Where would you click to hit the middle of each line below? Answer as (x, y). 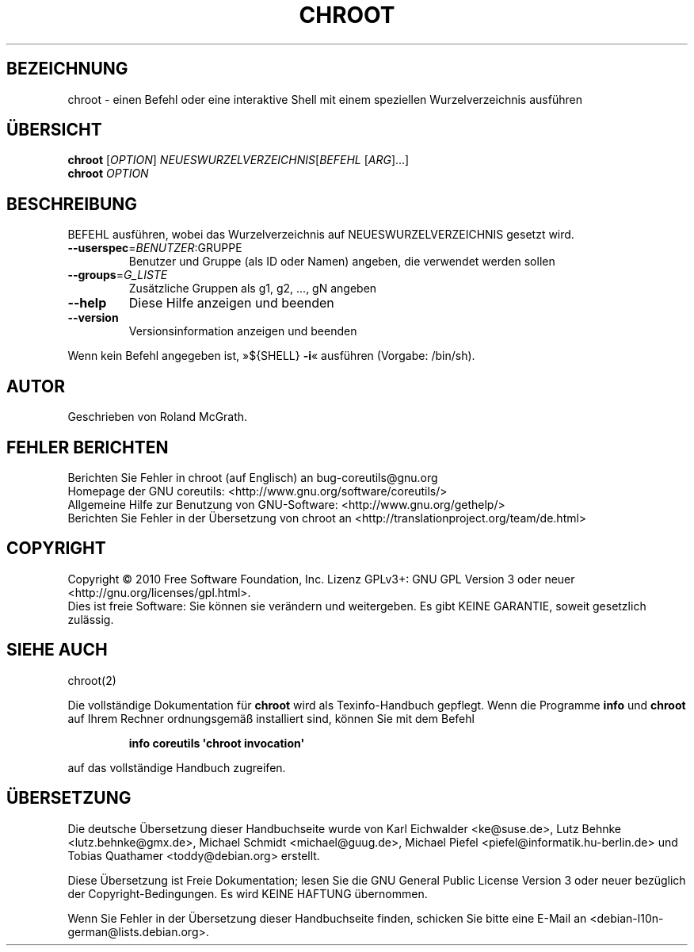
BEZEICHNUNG (67, 69)
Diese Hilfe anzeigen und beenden (231, 303)
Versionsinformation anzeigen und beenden (243, 331)
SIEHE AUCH (57, 650)
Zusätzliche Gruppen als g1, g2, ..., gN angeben (253, 289)
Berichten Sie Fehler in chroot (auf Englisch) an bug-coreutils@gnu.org (253, 477)
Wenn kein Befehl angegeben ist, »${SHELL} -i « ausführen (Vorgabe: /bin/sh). (271, 356)
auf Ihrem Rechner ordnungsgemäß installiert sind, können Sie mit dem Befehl (271, 718)
